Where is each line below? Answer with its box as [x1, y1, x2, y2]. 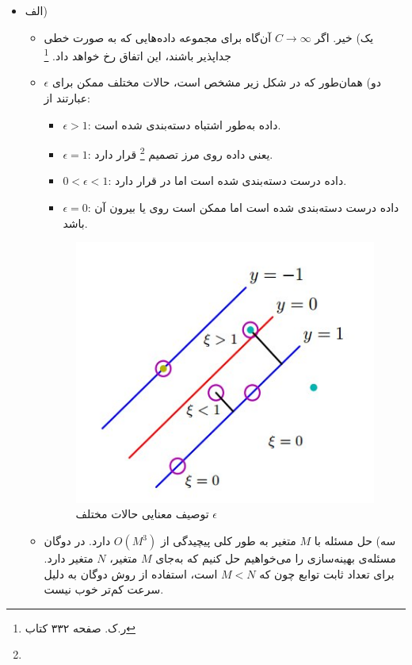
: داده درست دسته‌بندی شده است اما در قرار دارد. [108, 172, 347, 189]
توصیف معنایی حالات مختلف [75, 505, 209, 522]
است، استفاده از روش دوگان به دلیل [44, 565, 218, 582]
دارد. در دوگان [44, 532, 111, 549]
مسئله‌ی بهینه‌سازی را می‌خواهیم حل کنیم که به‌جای [155, 550, 396, 567]
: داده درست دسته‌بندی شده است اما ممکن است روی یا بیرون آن [87, 199, 399, 216]
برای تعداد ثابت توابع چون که [259, 565, 395, 582]
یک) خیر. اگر [315, 29, 374, 45]
